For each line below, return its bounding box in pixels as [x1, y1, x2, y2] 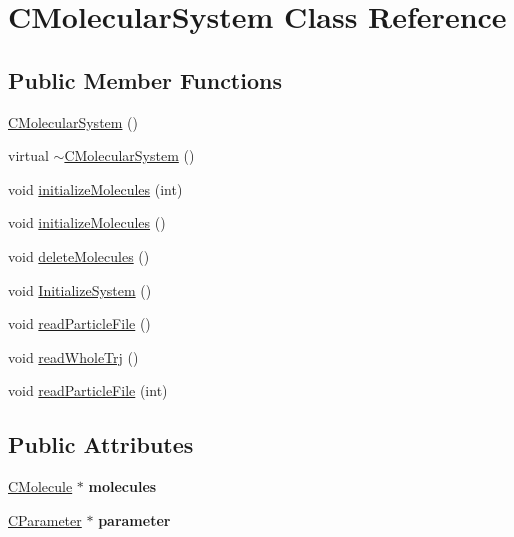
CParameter [8, 509, 82, 530]
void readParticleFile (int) [8, 380, 168, 401]
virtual [8, 145, 49, 166]
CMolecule [8, 476, 73, 497]
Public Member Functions [8, 64, 282, 95]
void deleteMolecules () [8, 245, 150, 266]
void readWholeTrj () [8, 346, 139, 367]
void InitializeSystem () [8, 279, 152, 300]
